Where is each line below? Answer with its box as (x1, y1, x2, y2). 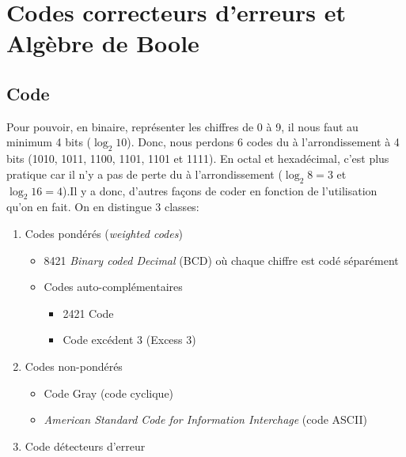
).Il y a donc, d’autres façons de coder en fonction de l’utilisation (63, 182, 378, 198)
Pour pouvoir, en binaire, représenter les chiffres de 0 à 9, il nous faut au (6, 118, 359, 134)
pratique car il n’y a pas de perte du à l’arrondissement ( (6, 165, 283, 182)
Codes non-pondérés (25, 357, 123, 374)
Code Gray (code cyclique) (44, 384, 174, 401)
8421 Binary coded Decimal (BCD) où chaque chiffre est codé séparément (44, 251, 399, 268)
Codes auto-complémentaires (44, 278, 183, 295)
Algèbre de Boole (6, 27, 199, 59)
